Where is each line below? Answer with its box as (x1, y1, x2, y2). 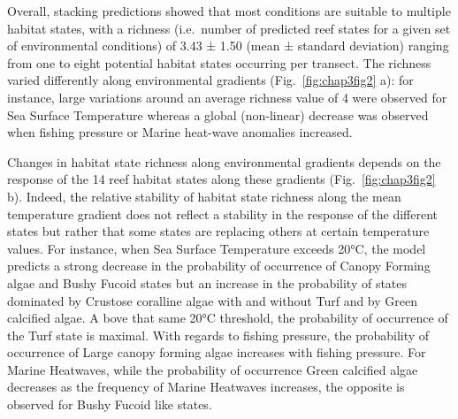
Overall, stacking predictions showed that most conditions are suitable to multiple (7, 2, 451, 19)
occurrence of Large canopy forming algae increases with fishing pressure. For (7, 343, 426, 362)
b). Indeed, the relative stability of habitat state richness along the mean (7, 187, 401, 205)
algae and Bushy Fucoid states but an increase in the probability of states (7, 273, 408, 292)
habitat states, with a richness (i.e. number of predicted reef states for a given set (7, 19, 451, 37)
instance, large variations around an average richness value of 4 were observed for (7, 88, 447, 106)
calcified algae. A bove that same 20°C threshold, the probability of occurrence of (7, 309, 448, 327)
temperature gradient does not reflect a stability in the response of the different (7, 204, 439, 223)
